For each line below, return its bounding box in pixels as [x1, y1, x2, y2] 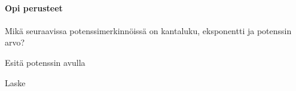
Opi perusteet [5, 1, 63, 14]
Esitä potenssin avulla [5, 56, 86, 68]
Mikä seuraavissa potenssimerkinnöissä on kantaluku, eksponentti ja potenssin [5, 24, 292, 37]
